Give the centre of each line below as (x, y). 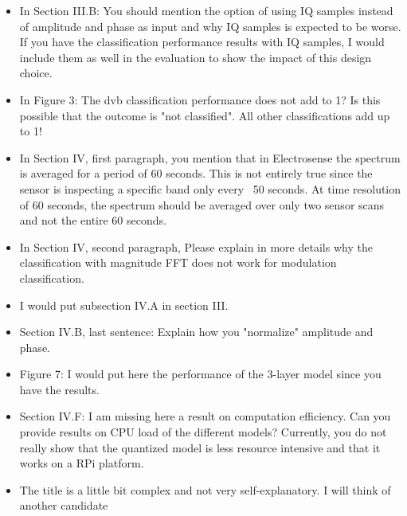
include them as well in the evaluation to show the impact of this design (196, 57)
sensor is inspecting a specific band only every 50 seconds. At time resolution (210, 188)
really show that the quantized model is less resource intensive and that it (200, 447)
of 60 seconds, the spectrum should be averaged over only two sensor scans (202, 204)
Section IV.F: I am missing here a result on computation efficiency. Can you (205, 416)
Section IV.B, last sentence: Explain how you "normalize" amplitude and (196, 332)
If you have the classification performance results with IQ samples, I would (202, 42)
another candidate (64, 505)
